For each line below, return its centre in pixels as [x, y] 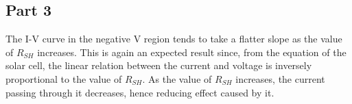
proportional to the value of [64, 78]
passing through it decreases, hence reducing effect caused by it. [140, 92]
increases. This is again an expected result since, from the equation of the [192, 52]
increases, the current [280, 78]
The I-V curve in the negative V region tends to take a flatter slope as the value [174, 39]
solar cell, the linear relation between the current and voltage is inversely [159, 65]
